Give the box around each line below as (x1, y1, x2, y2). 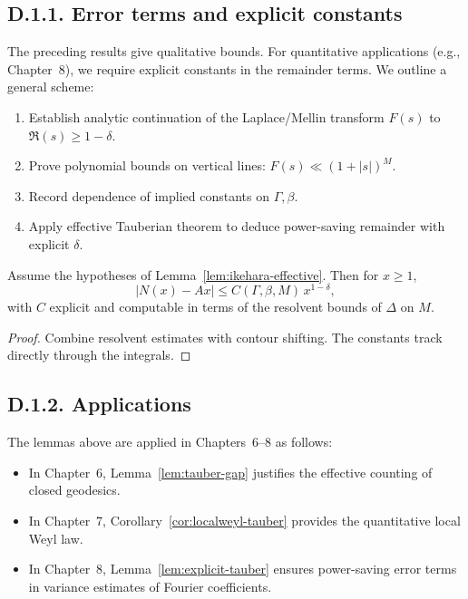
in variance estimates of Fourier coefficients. (28, 576, 272, 595)
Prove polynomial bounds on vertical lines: (28, 156, 266, 175)
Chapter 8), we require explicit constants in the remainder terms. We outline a (7, 59, 447, 78)
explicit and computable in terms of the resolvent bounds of (49, 297, 382, 316)
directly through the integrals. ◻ (7, 345, 191, 364)
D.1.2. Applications (7, 390, 191, 418)
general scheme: (7, 77, 94, 96)
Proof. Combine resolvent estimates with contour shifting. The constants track (7, 327, 443, 346)
